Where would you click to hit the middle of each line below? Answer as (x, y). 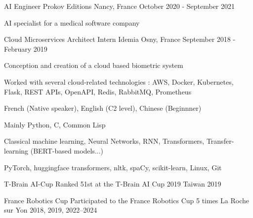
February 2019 (26, 48)
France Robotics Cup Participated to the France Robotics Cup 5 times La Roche (126, 200)
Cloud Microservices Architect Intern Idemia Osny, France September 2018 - (120, 39)
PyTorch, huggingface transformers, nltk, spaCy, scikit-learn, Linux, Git (113, 167)
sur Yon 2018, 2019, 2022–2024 (51, 210)
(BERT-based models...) (67, 150)
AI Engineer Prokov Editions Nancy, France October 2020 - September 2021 (120, 6)
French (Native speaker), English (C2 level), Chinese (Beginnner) (103, 108)
